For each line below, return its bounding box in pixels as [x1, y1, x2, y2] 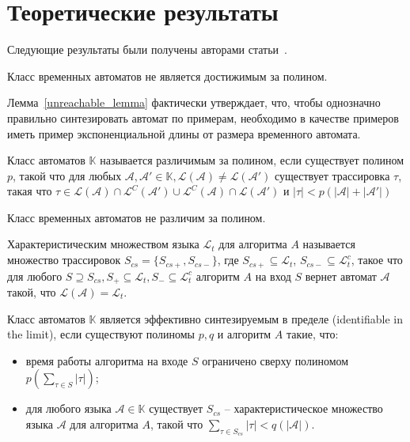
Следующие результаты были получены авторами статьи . [7, 41, 287, 58]
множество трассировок [7, 251, 121, 268]
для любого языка [25, 400, 112, 417]
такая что [7, 183, 52, 199]
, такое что [351, 251, 403, 268]
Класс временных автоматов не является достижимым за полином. [7, 67, 328, 84]
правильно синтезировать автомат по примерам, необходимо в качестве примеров [7, 109, 399, 126]
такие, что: [287, 326, 339, 342]
